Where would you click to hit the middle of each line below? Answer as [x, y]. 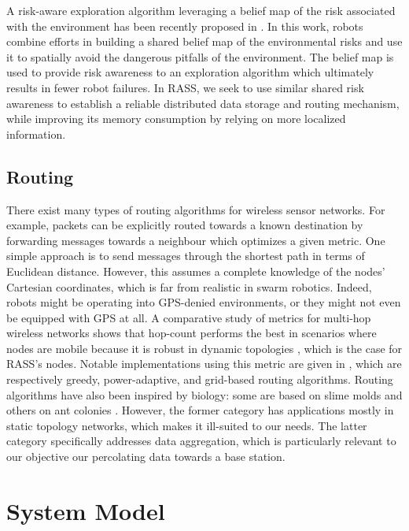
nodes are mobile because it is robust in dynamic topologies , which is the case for [204, 348]
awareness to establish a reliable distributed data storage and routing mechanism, [203, 103]
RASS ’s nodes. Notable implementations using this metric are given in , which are [204, 364]
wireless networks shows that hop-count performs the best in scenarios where [192, 333]
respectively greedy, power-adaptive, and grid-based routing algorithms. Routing [200, 379]
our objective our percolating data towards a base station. [146, 457]
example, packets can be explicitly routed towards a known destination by [185, 225]
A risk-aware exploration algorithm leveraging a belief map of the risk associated [201, 10]
